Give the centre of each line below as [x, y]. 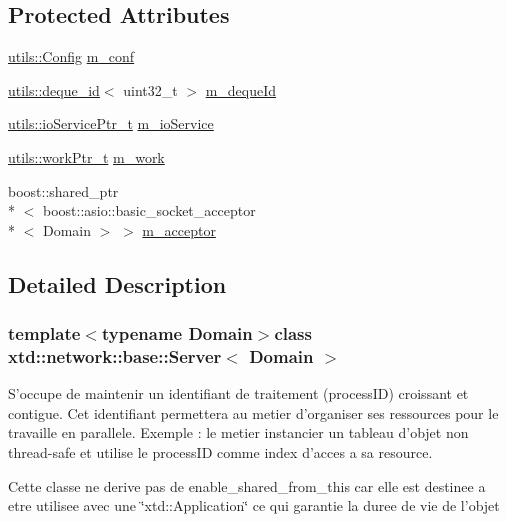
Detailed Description [117, 283]
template [44, 333]
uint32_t [150, 89]
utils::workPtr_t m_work [86, 156]
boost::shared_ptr [63, 190]
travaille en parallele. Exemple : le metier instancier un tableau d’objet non [238, 432]
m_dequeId [241, 89]
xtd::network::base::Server [115, 355]
